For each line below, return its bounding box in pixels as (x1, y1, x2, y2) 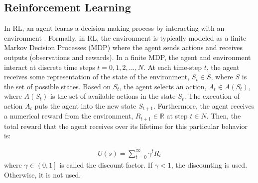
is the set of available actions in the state (50, 91, 176, 101)
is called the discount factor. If (59, 160, 153, 170)
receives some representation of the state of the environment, (4, 71, 190, 82)
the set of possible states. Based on (4, 81, 111, 91)
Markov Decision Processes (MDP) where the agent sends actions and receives (4, 42, 243, 53)
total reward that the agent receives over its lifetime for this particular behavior (4, 121, 248, 131)
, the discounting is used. (171, 160, 248, 170)
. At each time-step (143, 61, 202, 72)
